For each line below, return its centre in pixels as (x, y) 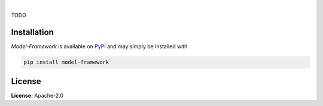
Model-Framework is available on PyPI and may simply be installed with (99, 46)
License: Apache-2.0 (37, 95)
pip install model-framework (66, 62)
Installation (32, 32)
